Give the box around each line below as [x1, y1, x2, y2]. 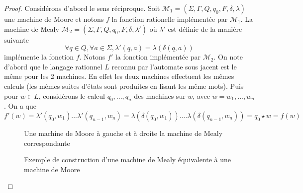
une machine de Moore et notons [4, 14, 104, 24]
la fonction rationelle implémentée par [111, 14, 228, 24]
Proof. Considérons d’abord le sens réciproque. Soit [4, 3, 160, 13]
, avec [193, 90, 210, 101]
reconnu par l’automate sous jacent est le [111, 61, 237, 71]
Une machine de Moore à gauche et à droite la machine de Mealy [24, 128, 223, 138]
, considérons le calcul [38, 90, 105, 101]
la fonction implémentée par [115, 52, 201, 62]
